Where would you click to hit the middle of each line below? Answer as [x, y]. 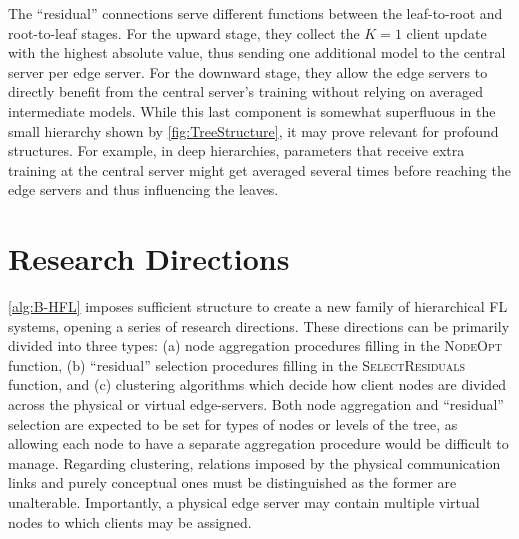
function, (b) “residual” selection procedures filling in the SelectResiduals [237, 364]
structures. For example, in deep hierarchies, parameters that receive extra [236, 150]
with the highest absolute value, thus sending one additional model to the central [257, 52]
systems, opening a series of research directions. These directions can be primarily [259, 325]
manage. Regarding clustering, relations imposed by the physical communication [254, 462]
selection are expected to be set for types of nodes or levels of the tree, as [233, 423]
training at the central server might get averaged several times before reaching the [259, 169]
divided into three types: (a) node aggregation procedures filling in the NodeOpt [255, 345]
